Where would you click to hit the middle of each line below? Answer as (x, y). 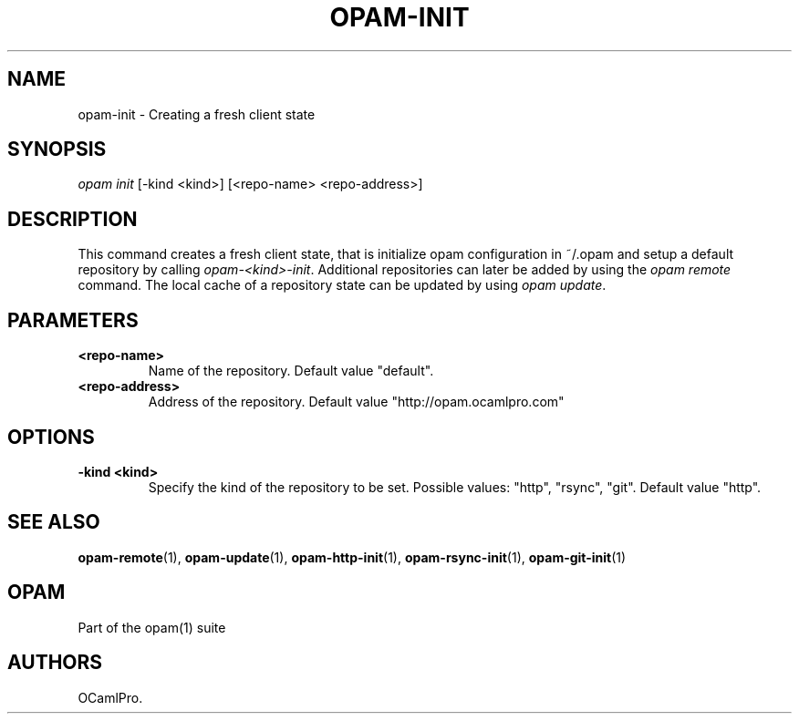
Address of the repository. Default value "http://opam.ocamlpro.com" (356, 402)
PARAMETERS (73, 320)
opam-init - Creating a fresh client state (197, 114)
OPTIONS (51, 437)
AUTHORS (55, 663)
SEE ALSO (54, 522)
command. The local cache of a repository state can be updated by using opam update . (342, 285)
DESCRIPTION (73, 219)
